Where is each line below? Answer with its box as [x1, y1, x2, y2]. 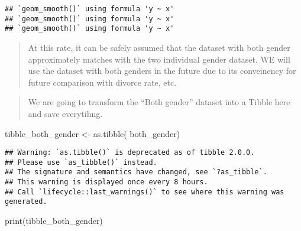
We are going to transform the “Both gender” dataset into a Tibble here [28, 96, 290, 108]
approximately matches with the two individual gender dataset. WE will [28, 53, 290, 65]
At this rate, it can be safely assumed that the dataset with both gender [28, 41, 290, 53]
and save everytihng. [28, 107, 103, 119]
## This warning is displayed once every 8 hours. [5, 178, 208, 187]
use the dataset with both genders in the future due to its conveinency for [28, 64, 296, 77]
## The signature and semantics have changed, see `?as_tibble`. [5, 168, 267, 177]
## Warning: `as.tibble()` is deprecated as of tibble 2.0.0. [5, 148, 255, 157]
